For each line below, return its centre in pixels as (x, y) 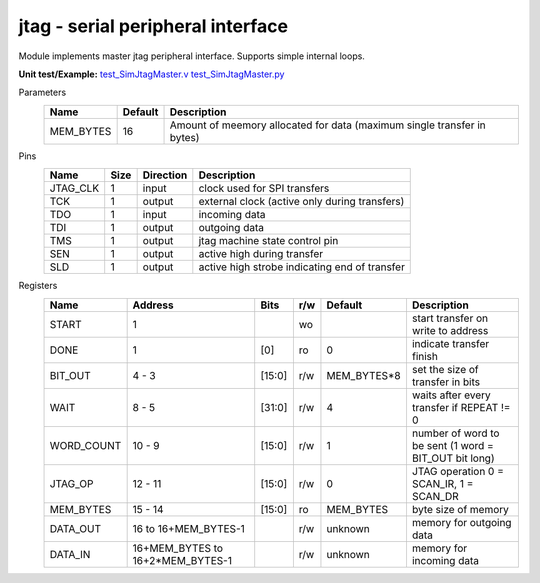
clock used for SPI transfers (264, 188)
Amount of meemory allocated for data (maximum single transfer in (328, 125)
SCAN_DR (435, 496)
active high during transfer (261, 254)
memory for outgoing (461, 522)
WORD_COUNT (85, 445)
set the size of (445, 369)
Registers (38, 286)
